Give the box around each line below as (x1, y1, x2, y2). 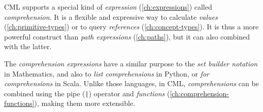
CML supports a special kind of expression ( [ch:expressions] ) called (4, 2, 212, 12)
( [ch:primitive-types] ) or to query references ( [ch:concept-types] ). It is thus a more (4, 21, 259, 32)
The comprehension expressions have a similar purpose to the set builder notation (4, 58, 258, 68)
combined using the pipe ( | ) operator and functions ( (4, 88, 170, 98)
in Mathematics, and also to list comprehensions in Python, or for (4, 68, 209, 79)
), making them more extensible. (34, 98, 136, 108)
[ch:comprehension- (170, 88, 229, 98)
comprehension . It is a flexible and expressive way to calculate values (4, 11, 218, 22)
